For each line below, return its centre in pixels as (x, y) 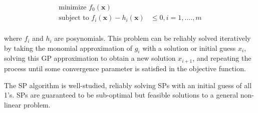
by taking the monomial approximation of (68, 48)
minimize (73, 8)
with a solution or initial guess (189, 48)
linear (13, 104)
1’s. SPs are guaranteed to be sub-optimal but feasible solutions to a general (121, 95)
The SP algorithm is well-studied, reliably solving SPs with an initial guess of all (128, 85)
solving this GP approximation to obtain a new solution (90, 58)
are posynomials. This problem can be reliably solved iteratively (153, 38)
